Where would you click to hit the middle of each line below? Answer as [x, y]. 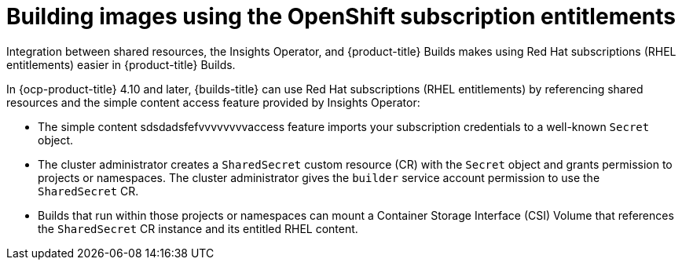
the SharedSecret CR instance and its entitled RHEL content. [198, 228]
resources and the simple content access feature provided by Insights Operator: [213, 102]
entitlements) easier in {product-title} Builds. [121, 64]
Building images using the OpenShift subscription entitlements [341, 16]
